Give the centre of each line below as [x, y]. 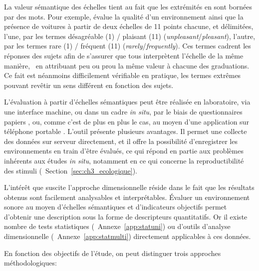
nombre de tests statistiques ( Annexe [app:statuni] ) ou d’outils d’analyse [117, 226]
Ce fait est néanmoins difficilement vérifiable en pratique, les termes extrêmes [123, 75]
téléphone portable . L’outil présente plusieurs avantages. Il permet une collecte [126, 131]
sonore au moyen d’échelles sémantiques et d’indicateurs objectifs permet [116, 207]
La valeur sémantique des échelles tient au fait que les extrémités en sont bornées [128, 6]
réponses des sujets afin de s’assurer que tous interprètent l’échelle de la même [124, 55]
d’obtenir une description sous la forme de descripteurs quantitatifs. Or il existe [126, 216]
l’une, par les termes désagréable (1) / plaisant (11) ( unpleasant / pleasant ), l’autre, [130, 36]
